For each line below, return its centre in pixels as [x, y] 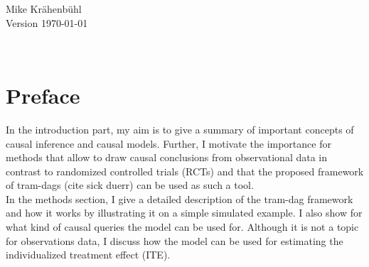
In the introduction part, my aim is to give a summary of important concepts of [180, 129]
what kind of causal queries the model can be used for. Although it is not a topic [182, 227]
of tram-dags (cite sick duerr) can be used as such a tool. [130, 185]
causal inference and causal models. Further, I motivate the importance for [169, 143]
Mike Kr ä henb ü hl [44, 9]
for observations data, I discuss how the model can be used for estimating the [175, 240]
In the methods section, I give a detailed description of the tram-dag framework [180, 198]
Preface [43, 95]
